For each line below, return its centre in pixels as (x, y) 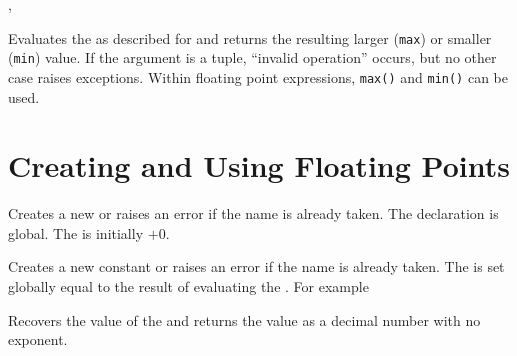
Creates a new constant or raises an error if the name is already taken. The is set (256, 266)
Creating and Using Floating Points (259, 165)
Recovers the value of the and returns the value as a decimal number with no (244, 319)
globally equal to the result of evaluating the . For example (188, 286)
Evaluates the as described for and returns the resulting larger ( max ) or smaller (250, 37)
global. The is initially (76, 232)
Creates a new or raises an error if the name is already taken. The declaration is (253, 213)
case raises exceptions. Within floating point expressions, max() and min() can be (258, 76)
